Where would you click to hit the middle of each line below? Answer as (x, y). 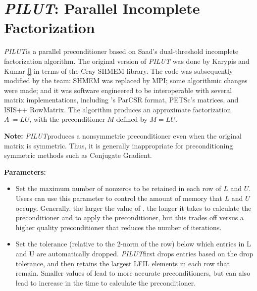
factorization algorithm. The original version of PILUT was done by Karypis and (127, 61)
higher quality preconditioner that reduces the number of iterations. (119, 227)
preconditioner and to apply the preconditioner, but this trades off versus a (130, 218)
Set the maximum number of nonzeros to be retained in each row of (118, 188)
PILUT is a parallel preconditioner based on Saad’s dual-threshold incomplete (121, 51)
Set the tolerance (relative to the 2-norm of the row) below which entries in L (133, 244)
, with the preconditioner (67, 119)
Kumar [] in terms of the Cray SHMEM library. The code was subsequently (119, 71)
